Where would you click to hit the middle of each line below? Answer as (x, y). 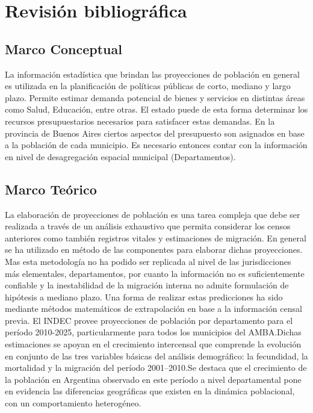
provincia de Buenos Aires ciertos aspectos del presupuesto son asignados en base (155, 133)
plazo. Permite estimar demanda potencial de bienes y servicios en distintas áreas (155, 97)
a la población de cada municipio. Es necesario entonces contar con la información (156, 145)
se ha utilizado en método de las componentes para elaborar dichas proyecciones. (154, 250)
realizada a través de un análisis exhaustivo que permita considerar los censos (148, 226)
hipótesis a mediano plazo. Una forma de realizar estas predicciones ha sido (144, 297)
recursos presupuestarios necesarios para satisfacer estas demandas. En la (140, 121)
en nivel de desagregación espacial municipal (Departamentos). (120, 156)
